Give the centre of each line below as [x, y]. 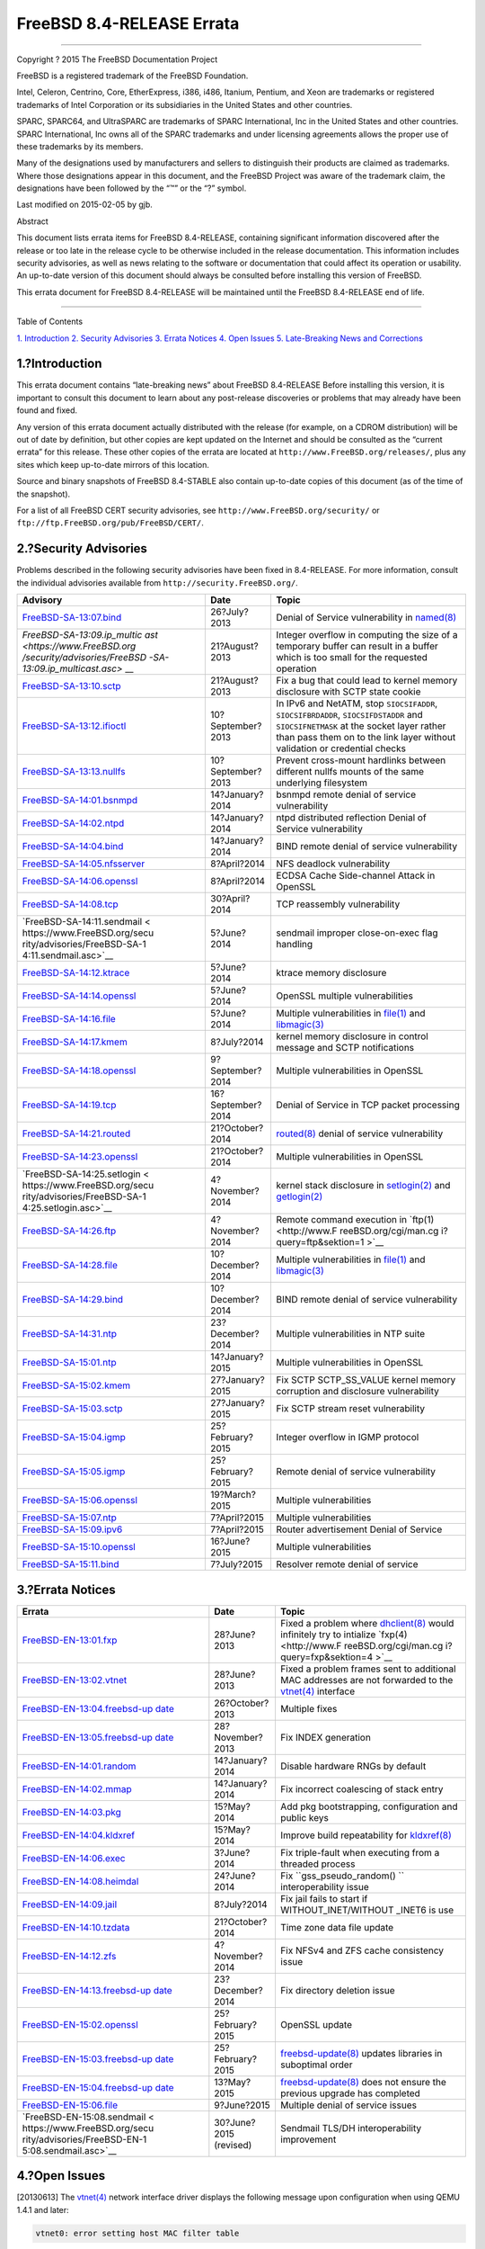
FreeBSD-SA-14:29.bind [73, 1300]
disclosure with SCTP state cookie [348, 692]
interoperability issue [325, 1886]
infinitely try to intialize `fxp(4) [344, 1635]
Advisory [42, 600]
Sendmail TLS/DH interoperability [351, 2128]
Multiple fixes [309, 1708]
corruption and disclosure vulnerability [358, 1392]
